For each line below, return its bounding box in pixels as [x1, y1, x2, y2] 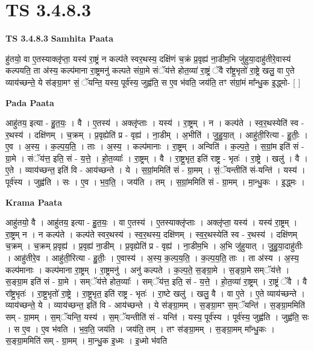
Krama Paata [5, 195, 62, 208]
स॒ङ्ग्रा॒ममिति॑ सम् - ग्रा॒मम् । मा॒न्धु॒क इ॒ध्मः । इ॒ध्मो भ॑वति [5, 334, 168, 347]
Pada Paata [5, 96, 54, 109]
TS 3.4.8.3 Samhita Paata [5, 32, 114, 45]
